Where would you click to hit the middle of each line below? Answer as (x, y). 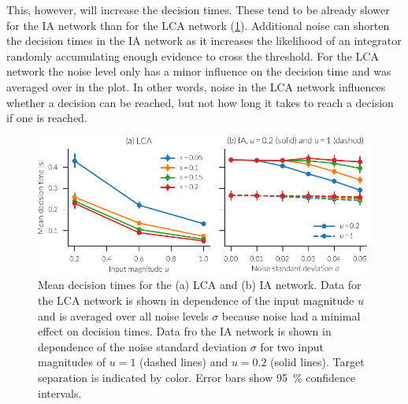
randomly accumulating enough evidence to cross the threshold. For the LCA (193, 56)
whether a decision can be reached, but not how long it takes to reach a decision (200, 102)
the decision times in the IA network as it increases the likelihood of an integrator (204, 41)
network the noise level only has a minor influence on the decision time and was (199, 71)
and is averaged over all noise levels (123, 315)
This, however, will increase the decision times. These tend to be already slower (198, 9)
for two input (292, 346)
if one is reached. (47, 118)
